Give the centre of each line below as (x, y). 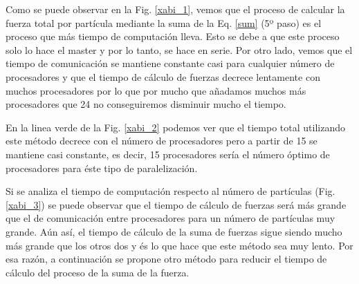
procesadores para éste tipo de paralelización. (102, 168)
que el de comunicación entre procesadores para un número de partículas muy (171, 218)
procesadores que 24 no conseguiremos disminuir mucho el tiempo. (146, 104)
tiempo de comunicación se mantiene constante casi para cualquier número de (170, 63)
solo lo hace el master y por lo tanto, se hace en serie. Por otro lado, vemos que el (179, 49)
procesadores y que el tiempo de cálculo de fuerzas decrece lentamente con (163, 76)
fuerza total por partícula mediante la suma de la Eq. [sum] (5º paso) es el (164, 22)
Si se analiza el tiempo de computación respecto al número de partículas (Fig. (171, 191)
